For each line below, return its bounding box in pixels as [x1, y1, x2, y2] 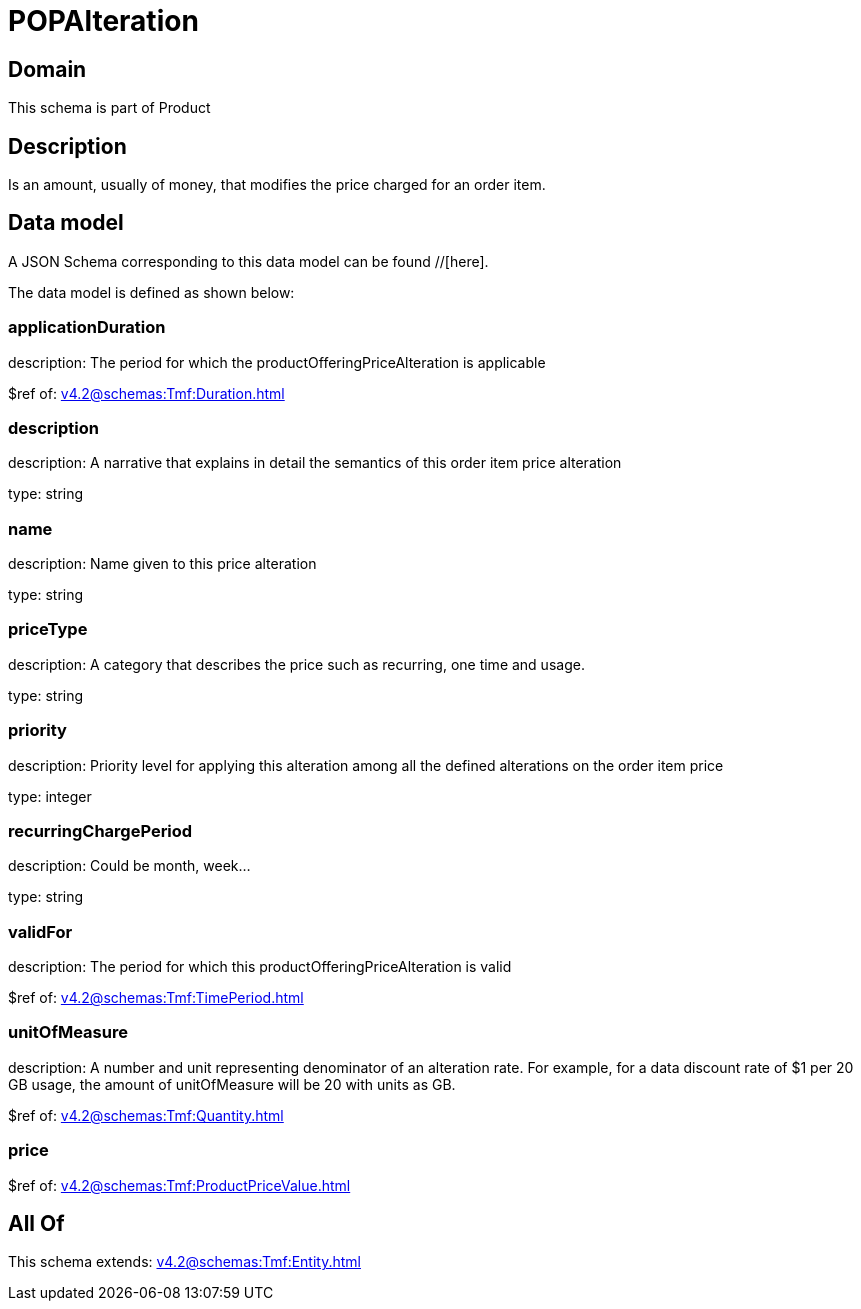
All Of [8, 1211, 65, 1237]
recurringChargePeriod [8, 820, 193, 841]
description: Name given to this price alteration [8, 555, 317, 573]
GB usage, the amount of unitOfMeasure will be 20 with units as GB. [8, 1075, 456, 1093]
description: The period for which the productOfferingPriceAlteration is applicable [8, 353, 546, 371]
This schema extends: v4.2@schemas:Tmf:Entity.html [8, 1253, 361, 1271]
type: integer [8, 787, 92, 805]
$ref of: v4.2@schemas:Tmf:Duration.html [8, 384, 285, 402]
